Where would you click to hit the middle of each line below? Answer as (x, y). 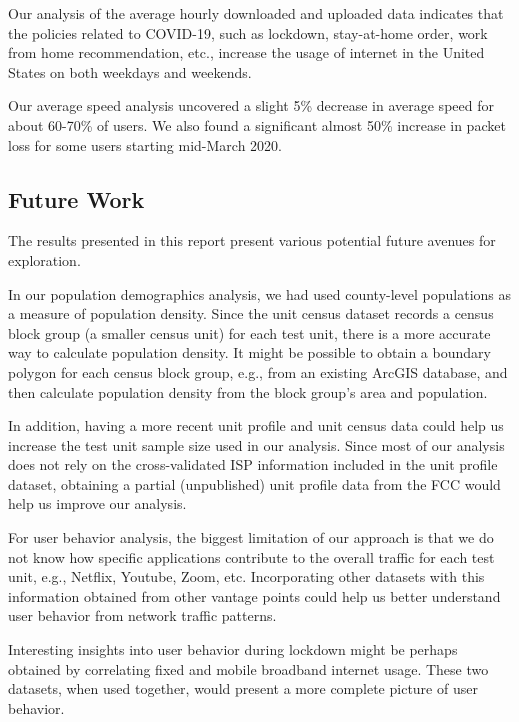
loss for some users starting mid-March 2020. (145, 144)
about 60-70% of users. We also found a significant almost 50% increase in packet (257, 124)
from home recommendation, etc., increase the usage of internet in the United (246, 52)
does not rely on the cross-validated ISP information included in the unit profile (253, 464)
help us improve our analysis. (97, 503)
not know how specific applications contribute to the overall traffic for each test (251, 556)
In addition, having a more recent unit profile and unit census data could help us (256, 425)
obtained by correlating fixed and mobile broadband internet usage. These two (248, 668)
